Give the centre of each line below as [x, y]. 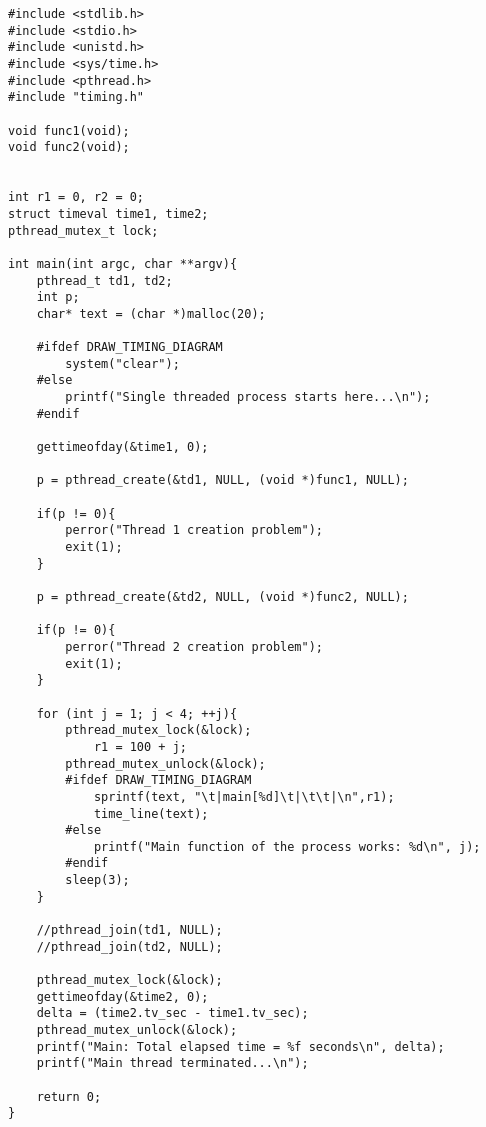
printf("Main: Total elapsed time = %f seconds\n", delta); [240, 1046]
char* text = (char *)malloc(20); [151, 313]
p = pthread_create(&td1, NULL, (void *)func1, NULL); [222, 480]
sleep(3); [97, 880]
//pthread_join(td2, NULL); [129, 946]
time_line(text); [151, 813]
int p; [58, 297]
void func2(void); [69, 147]
